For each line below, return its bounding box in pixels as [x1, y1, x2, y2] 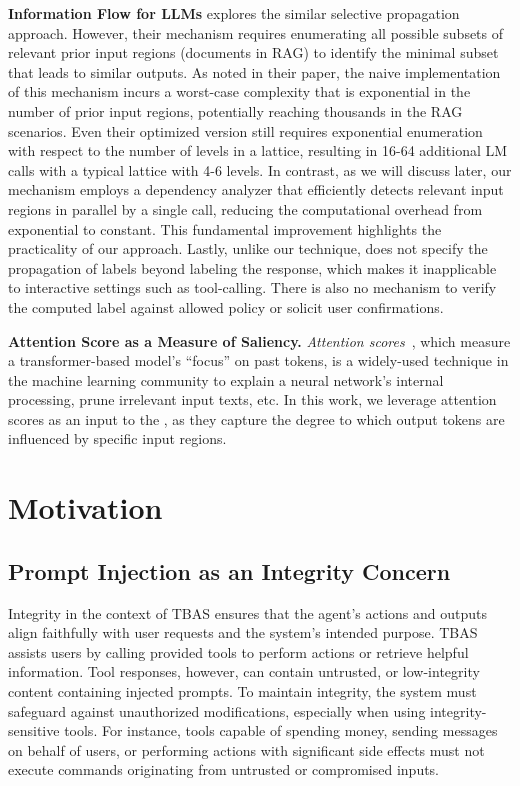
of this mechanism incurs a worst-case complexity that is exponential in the [8, 81, 471, 102]
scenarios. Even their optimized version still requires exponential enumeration [8, 120, 483, 141]
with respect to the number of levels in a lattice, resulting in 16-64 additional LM [8, 140, 508, 161]
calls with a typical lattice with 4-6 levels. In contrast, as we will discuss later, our [8, 159, 512, 180]
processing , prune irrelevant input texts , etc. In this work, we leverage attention [8, 389, 497, 410]
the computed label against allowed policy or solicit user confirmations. [8, 296, 444, 317]
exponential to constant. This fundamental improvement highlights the [8, 218, 442, 239]
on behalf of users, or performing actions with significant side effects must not [8, 739, 485, 760]
